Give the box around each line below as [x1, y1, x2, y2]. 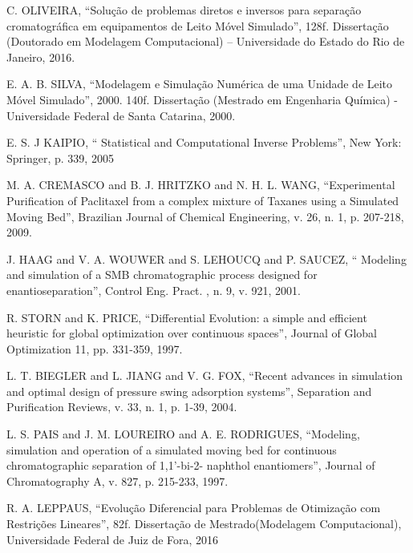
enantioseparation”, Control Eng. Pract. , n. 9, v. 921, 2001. [6, 281, 301, 298]
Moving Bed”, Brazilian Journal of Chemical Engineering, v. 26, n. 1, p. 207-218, [6, 208, 404, 224]
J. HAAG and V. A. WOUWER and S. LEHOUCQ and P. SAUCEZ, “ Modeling [6, 250, 407, 267]
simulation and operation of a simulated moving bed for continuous [6, 441, 337, 458]
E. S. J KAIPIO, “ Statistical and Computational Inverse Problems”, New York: [6, 134, 402, 151]
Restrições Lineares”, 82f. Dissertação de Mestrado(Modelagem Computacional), [6, 515, 402, 532]
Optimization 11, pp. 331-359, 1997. [6, 340, 183, 357]
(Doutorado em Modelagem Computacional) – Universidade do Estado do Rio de [6, 33, 405, 50]
